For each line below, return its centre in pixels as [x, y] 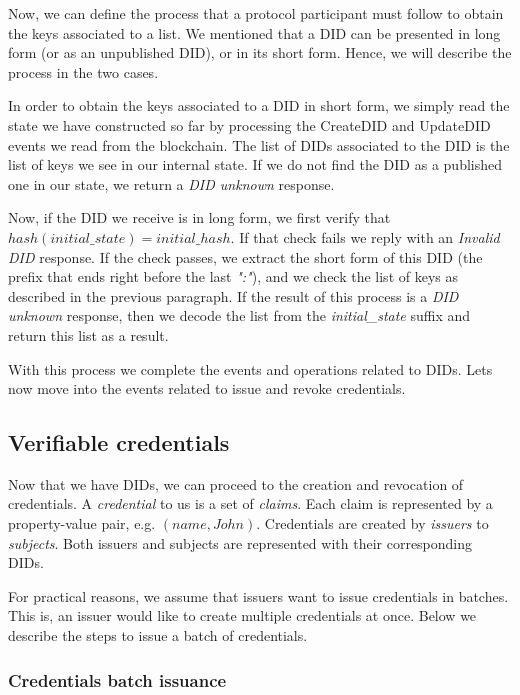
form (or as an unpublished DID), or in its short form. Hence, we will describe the [260, 52]
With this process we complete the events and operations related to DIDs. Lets [250, 368]
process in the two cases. [83, 71]
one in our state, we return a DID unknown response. [171, 183]
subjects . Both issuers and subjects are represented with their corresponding [240, 542]
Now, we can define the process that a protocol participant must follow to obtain [256, 13]
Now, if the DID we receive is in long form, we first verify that [199, 217]
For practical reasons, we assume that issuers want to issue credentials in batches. [258, 595]
